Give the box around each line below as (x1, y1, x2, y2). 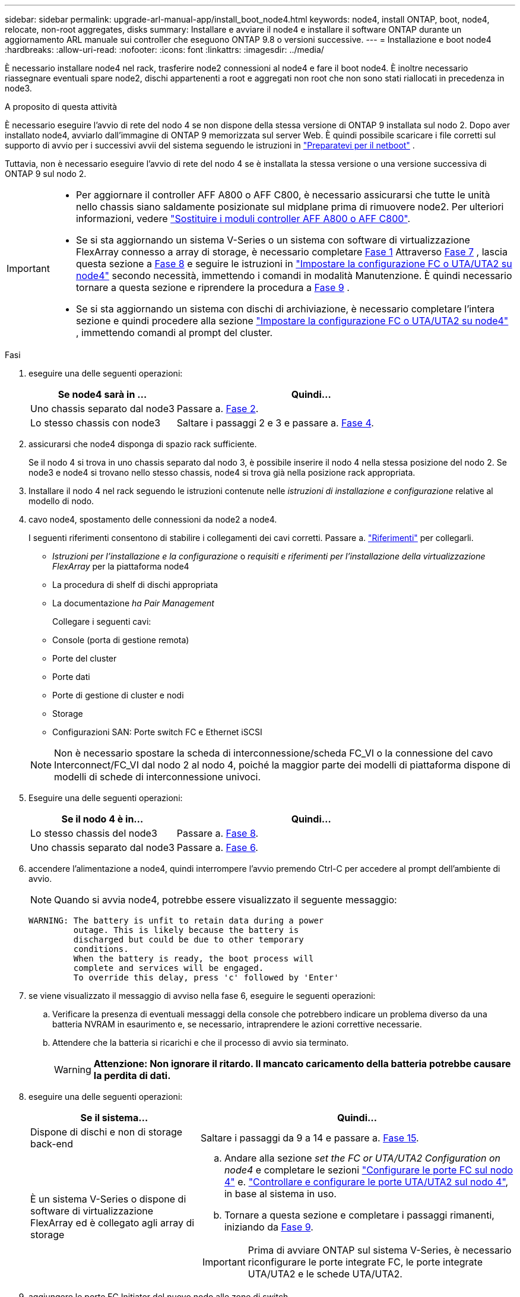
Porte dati (52, 672, 90, 682)
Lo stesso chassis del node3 (30, 827, 157, 839)
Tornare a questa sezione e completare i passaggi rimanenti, (224, 1209, 494, 1221)
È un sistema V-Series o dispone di (30, 1193, 186, 1205)
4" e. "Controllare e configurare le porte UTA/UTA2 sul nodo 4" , (224, 1176, 509, 1188)
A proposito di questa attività (5, 102, 118, 112)
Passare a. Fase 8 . (176, 827, 259, 839)
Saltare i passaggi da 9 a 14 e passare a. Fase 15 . (200, 1132, 419, 1144)
